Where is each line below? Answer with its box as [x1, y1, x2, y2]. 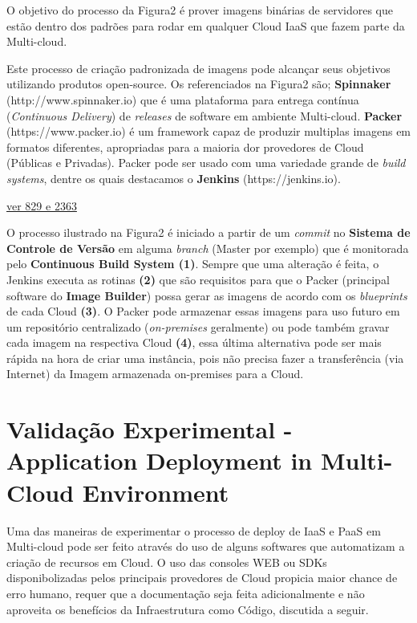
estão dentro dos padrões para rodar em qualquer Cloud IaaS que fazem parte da [6, 17, 405, 34]
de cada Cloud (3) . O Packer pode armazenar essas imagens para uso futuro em [6, 303, 400, 320]
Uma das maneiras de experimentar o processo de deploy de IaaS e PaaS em [6, 522, 381, 539]
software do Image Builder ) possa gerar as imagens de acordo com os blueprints [6, 287, 407, 303]
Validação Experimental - [6, 413, 293, 446]
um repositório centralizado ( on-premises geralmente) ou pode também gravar [6, 318, 390, 335]
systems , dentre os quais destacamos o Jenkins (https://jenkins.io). [6, 169, 341, 186]
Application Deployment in [6, 444, 313, 477]
